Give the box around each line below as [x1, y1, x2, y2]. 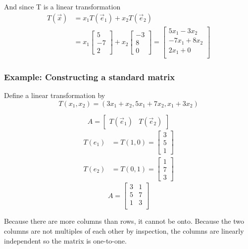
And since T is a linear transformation [4, 1, 121, 11]
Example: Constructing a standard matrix [4, 71, 175, 83]
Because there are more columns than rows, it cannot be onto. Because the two [4, 216, 244, 226]
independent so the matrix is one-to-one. [4, 235, 127, 246]
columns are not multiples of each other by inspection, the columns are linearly [4, 225, 244, 236]
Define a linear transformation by [4, 90, 105, 100]
